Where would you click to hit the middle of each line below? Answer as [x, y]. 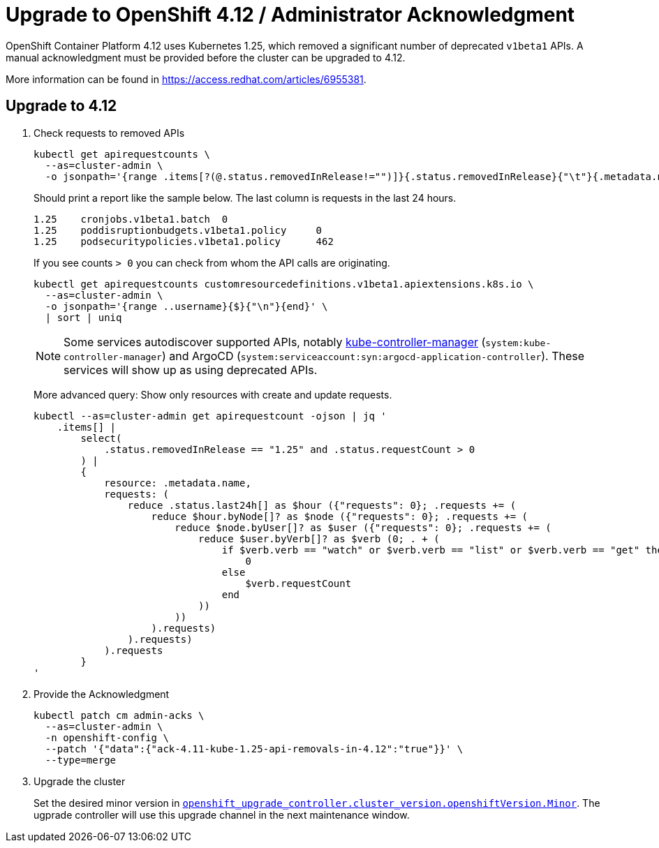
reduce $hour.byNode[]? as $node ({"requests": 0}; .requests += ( [340, 516]
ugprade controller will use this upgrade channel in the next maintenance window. [222, 814]
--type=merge [81, 760]
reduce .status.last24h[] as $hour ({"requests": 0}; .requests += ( [322, 505]
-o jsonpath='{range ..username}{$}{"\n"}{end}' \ [186, 306]
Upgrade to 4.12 [61, 106]
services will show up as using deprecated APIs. [191, 370]
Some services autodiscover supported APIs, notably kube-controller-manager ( [275, 342]
